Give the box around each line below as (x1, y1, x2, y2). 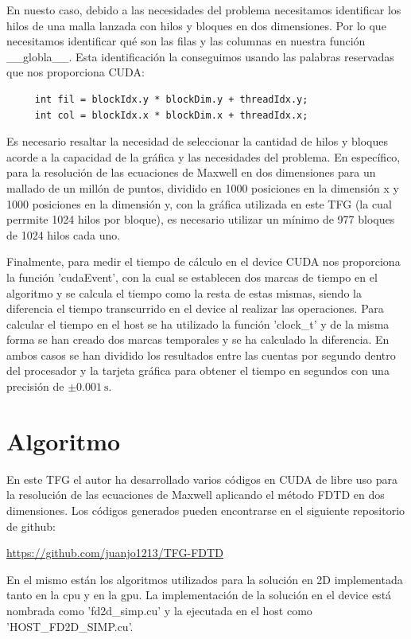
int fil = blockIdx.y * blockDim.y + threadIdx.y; (34, 93, 308, 105)
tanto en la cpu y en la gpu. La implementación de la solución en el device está (6, 586, 392, 603)
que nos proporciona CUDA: (6, 64, 145, 80)
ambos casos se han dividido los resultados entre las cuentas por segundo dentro (6, 346, 396, 363)
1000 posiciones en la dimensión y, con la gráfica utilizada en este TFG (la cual (6, 195, 392, 212)
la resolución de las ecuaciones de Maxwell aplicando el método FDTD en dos (6, 486, 385, 503)
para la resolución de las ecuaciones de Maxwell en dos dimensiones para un (6, 164, 376, 181)
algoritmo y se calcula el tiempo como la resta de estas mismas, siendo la (6, 284, 362, 301)
